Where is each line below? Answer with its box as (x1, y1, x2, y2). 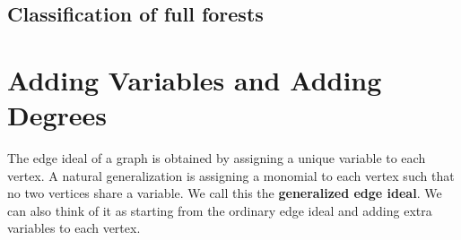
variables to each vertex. (7, 219, 141, 237)
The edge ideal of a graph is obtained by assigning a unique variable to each (7, 149, 426, 167)
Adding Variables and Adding (7, 61, 382, 98)
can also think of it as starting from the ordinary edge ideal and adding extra (7, 201, 432, 219)
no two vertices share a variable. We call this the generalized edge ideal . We (7, 184, 442, 202)
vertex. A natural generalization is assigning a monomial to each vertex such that (7, 166, 455, 184)
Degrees (7, 97, 108, 133)
